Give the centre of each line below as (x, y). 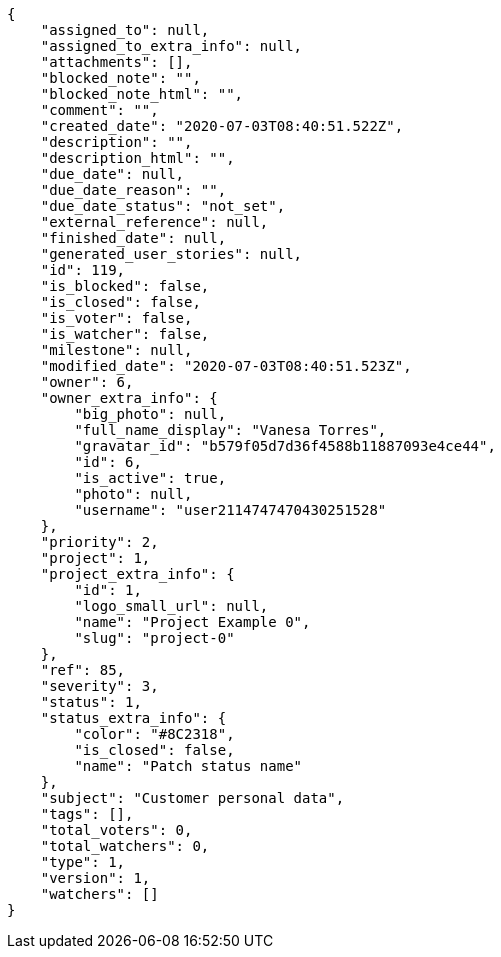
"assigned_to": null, (125, 30)
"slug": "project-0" (154, 638)
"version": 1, (95, 878)
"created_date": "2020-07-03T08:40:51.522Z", (222, 126)
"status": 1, (91, 702)
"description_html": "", (137, 158)
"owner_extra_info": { (129, 398)
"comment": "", (99, 110)
